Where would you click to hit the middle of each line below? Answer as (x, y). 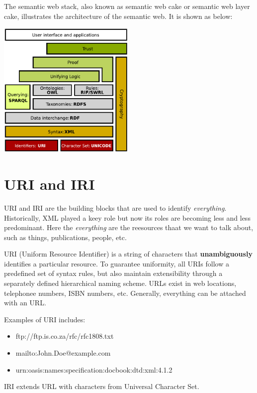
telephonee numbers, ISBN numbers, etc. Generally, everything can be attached (125, 293)
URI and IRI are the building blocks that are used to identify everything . (115, 207)
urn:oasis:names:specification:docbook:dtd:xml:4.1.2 (94, 369)
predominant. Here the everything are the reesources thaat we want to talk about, (129, 227)
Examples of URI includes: (45, 319)
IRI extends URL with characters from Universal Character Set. (102, 386)
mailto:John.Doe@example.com (63, 353)
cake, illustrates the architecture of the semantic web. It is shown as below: (118, 16)
